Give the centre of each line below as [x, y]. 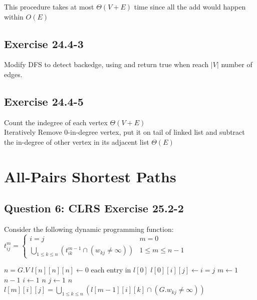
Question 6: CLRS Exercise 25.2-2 [94, 208]
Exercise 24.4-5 [44, 101]
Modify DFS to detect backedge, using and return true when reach [106, 64]
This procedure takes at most [49, 7]
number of [237, 64]
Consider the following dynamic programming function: [89, 229]
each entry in [111, 270]
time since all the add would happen [190, 7]
